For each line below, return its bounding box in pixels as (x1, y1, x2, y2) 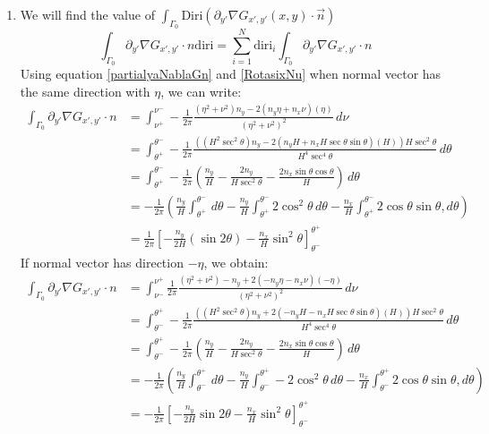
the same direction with (20, 81, 150, 100)
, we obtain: (203, 252, 269, 271)
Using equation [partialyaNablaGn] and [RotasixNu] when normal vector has (20, 64, 442, 83)
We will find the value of (20, 5, 155, 23)
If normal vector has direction (20, 252, 184, 271)
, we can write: (160, 81, 242, 100)
